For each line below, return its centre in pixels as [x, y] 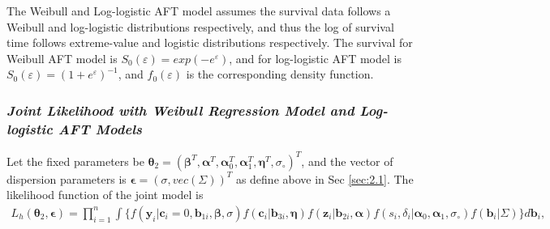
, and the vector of [347, 161]
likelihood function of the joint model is [105, 195]
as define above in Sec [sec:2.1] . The [324, 178]
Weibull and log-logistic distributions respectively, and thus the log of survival [200, 26]
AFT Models [100, 128]
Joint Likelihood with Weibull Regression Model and [180, 110]
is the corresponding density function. [280, 74]
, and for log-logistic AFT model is [315, 58]
